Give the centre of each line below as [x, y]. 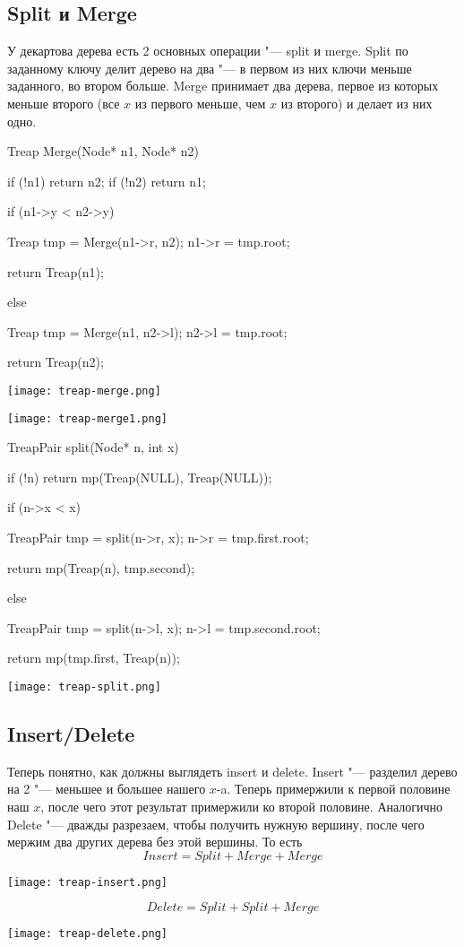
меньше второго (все [64, 103]
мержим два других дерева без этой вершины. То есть [155, 842]
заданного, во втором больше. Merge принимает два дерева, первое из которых [223, 86]
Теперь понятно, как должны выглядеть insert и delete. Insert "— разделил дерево [232, 771]
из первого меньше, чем [200, 103]
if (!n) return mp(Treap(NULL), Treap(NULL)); [140, 477]
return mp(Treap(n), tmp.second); [101, 567]
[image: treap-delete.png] [87, 934]
